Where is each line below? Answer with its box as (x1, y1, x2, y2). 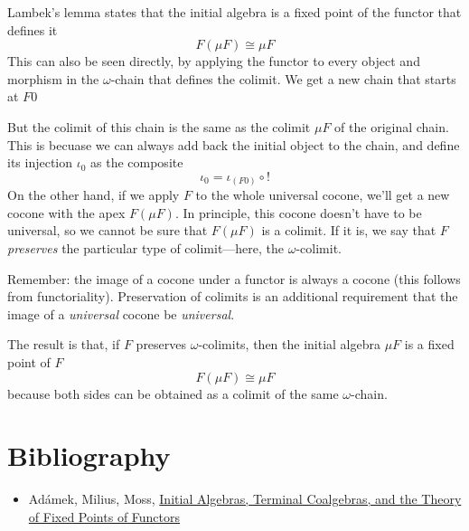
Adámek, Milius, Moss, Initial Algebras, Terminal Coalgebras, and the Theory (28, 489, 462, 508)
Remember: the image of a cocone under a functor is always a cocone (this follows (7, 269, 461, 288)
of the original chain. (334, 117, 449, 136)
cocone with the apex (7, 203, 126, 222)
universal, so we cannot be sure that (7, 221, 208, 240)
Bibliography (7, 437, 171, 474)
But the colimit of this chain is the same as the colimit (7, 117, 311, 136)
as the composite (90, 153, 183, 172)
